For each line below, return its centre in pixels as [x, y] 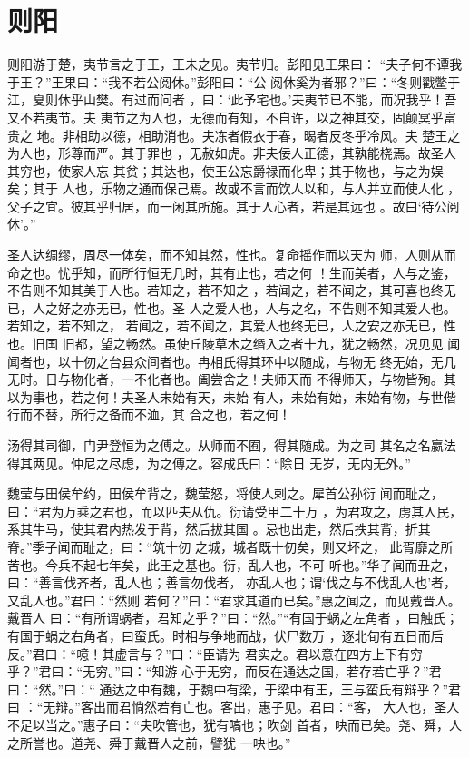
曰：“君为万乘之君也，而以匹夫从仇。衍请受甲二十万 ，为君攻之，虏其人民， [235, 511]
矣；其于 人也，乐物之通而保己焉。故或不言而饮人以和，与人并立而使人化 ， [234, 188]
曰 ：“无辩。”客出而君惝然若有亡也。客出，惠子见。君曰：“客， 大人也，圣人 [234, 707]
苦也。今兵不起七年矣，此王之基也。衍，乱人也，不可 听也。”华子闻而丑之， [232, 564]
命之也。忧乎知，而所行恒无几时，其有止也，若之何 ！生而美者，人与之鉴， [232, 272]
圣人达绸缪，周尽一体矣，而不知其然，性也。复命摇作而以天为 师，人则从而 [232, 255]
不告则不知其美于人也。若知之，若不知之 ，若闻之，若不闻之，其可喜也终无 [232, 290]
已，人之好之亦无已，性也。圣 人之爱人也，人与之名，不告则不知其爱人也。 [232, 307]
